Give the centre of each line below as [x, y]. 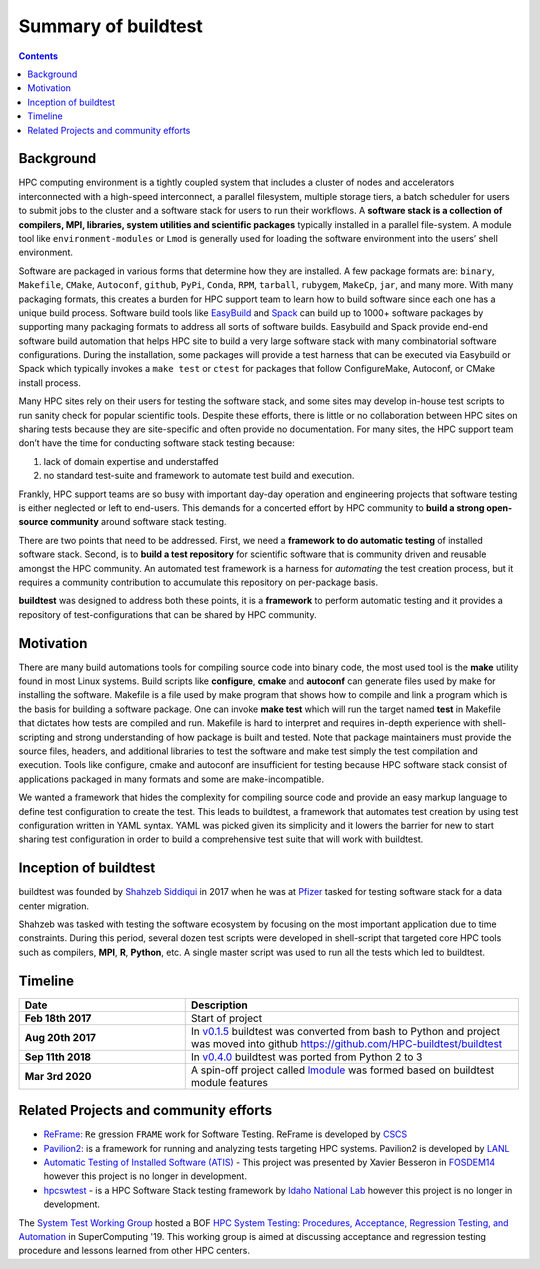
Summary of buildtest [111, 26]
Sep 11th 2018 [58, 1057]
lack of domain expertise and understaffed [131, 461]
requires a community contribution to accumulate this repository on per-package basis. [198, 582]
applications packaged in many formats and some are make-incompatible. [171, 779]
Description [219, 1005]
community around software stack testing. [138, 522]
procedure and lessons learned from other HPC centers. [134, 1251]
